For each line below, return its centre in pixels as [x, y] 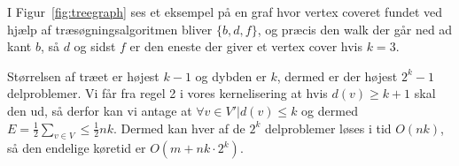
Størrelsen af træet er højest [83, 75]
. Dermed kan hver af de [179, 128]
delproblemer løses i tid [328, 128]
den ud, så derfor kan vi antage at [100, 110]
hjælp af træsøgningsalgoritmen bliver [110, 29]
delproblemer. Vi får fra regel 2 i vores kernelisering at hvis [167, 93]
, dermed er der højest [337, 75]
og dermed [330, 110]
